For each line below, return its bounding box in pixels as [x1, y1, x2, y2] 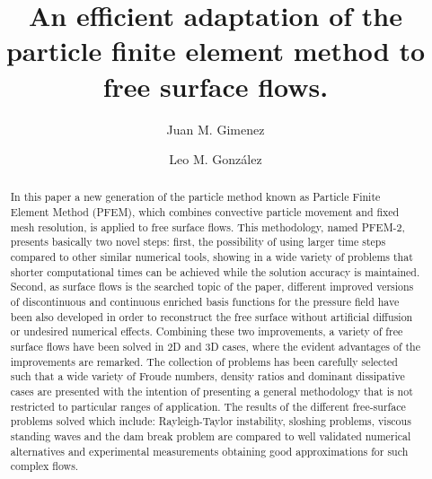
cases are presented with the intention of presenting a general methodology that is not [10, 384, 413, 399]
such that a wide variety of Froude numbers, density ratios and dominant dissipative [10, 369, 405, 384]
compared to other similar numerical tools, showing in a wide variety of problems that [10, 249, 413, 265]
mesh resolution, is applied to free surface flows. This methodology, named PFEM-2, [10, 219, 405, 234]
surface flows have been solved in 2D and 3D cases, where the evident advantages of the [10, 339, 421, 354]
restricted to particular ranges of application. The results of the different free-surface [10, 398, 406, 414]
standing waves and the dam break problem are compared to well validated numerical [10, 428, 411, 443]
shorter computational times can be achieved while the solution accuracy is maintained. [10, 264, 420, 279]
